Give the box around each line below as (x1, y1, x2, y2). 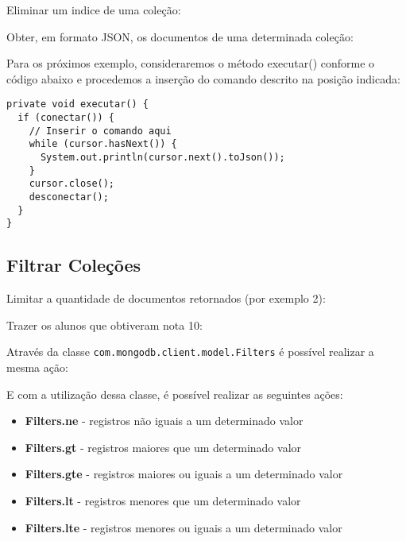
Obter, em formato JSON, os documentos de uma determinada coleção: (6, 28, 354, 44)
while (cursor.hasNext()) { (29, 138, 177, 150)
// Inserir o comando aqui (29, 125, 172, 137)
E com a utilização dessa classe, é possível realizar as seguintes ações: (6, 385, 343, 402)
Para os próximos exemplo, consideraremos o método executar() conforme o (6, 55, 375, 71)
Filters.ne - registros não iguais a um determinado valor (25, 412, 304, 429)
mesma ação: (6, 358, 68, 375)
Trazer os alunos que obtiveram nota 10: (6, 316, 203, 333)
